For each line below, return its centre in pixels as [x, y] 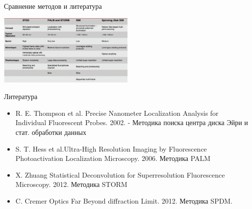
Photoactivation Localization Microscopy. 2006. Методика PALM [113, 158]
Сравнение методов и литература [53, 6]
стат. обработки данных [51, 132]
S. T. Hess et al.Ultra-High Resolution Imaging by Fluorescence [111, 148]
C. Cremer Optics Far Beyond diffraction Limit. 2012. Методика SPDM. [124, 200]
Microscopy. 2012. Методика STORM [71, 184]
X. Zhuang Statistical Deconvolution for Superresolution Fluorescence [120, 174]
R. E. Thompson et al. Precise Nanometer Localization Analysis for [117, 113]
